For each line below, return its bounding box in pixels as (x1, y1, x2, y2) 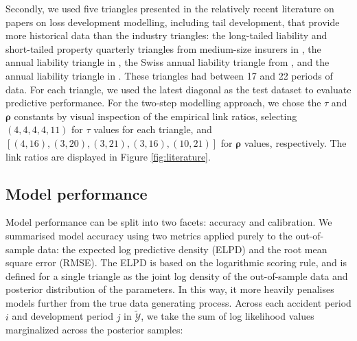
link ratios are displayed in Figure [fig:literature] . (5, 149, 211, 163)
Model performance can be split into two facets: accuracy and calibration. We (5, 215, 332, 229)
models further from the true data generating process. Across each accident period (5, 295, 352, 309)
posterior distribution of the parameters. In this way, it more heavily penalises (5, 282, 334, 296)
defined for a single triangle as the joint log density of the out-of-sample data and (5, 268, 348, 283)
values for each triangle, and (93, 122, 212, 137)
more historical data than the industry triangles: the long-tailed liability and (5, 28, 327, 43)
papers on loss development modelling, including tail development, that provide (5, 14, 340, 29)
